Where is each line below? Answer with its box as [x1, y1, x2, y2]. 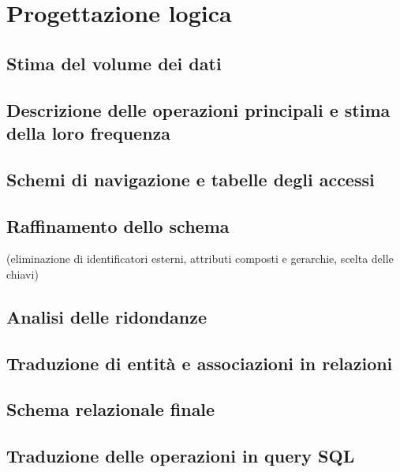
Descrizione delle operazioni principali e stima [6, 97, 391, 122]
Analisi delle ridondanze [6, 304, 207, 328]
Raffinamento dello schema [6, 213, 230, 238]
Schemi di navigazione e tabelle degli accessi [6, 167, 375, 191]
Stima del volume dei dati [6, 51, 222, 75]
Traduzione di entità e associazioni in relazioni [6, 350, 393, 375]
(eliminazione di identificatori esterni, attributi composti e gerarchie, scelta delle [6, 250, 394, 267]
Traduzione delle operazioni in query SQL [6, 444, 355, 468]
